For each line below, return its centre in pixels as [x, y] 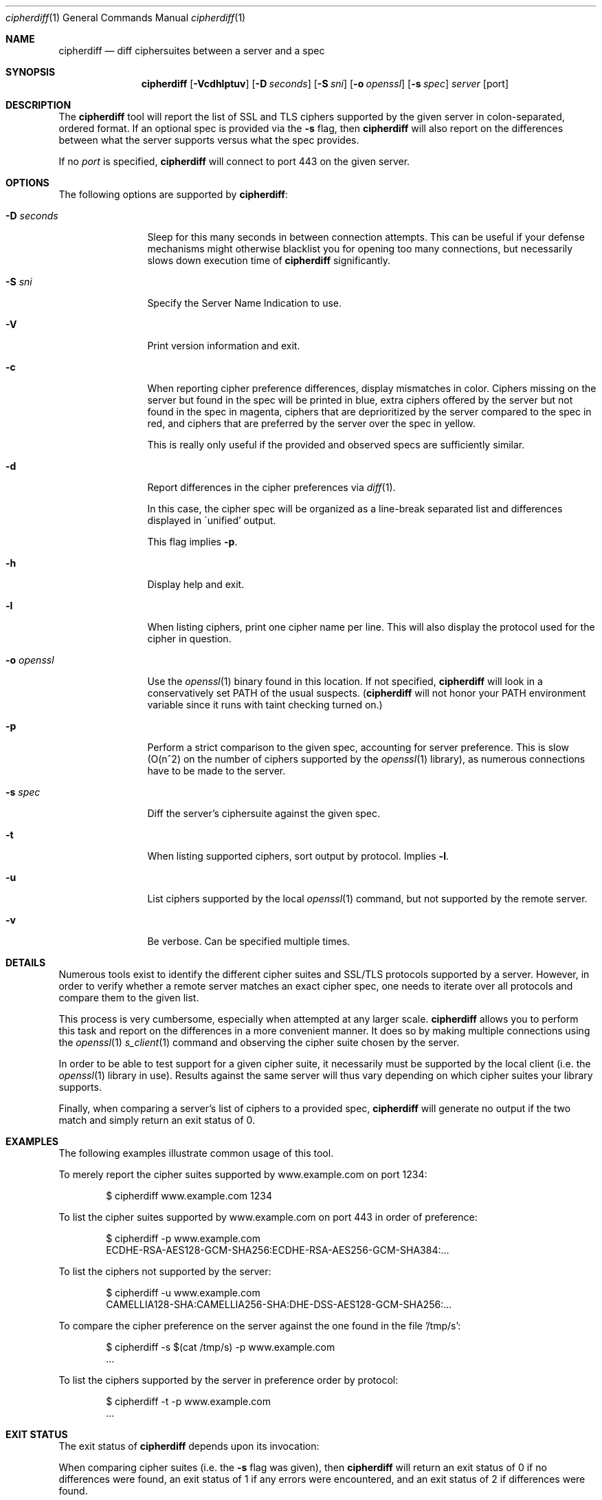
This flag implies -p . [192, 542]
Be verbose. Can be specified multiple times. [249, 941]
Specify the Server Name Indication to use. [245, 303]
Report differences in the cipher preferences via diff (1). [271, 487]
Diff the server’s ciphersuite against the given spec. [264, 813]
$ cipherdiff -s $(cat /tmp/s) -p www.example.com [221, 1347]
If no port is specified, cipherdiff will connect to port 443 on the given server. [234, 161]
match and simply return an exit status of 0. [157, 1120]
